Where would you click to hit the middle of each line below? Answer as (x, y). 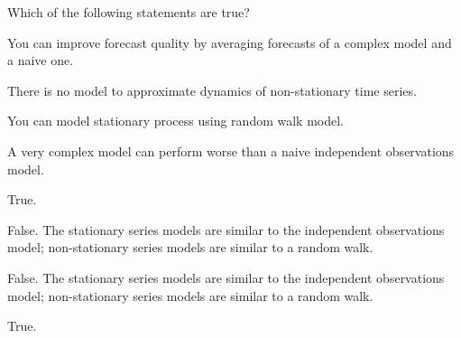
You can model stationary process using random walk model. (175, 121)
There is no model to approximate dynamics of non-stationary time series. (212, 90)
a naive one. (41, 60)
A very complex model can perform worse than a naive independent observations (231, 150)
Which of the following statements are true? (129, 12)
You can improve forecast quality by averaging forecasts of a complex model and (230, 42)
